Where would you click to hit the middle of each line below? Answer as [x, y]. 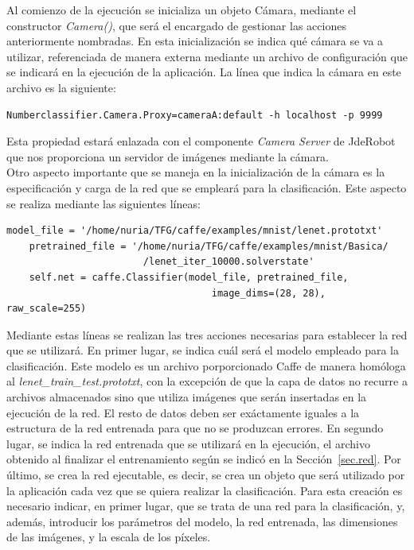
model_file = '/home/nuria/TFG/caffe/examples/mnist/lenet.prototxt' [195, 231]
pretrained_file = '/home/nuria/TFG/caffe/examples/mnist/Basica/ [209, 246]
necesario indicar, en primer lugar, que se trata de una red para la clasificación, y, [206, 506]
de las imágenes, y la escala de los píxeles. [109, 537]
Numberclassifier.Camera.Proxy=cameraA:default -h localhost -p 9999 [195, 115]
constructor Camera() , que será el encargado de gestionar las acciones [176, 25]
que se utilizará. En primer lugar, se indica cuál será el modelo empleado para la [203, 350]
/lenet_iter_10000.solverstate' [228, 262]
